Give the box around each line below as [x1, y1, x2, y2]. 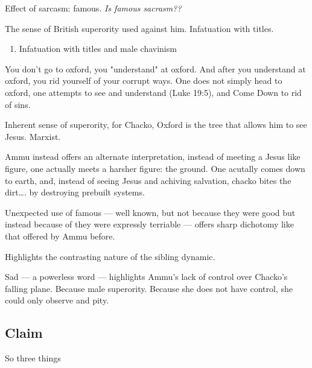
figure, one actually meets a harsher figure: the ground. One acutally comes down [5, 162, 305, 174]
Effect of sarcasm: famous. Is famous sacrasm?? [5, 2, 182, 14]
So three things [5, 352, 61, 364]
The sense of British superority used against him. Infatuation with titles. [5, 22, 274, 34]
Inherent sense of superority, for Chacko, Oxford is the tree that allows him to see [5, 118, 307, 131]
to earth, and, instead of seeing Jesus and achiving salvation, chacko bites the [5, 174, 291, 186]
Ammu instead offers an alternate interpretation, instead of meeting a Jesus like [5, 150, 301, 163]
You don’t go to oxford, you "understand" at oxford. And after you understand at [5, 62, 306, 75]
